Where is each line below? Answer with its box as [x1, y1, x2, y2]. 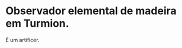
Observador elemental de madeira [5, 4, 177, 18]
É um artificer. [5, 36, 40, 43]
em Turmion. [5, 17, 69, 30]
